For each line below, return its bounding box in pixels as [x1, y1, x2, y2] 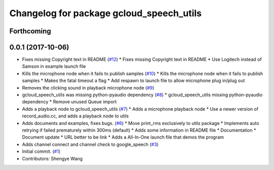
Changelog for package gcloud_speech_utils [9, 8, 202, 19]
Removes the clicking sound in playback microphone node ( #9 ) [22, 84, 155, 91]
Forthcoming [9, 27, 51, 35]
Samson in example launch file [22, 63, 86, 69]
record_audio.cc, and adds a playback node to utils [22, 113, 129, 119]
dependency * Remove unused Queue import [22, 99, 117, 105]
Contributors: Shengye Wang [22, 155, 83, 161]
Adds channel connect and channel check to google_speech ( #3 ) [22, 141, 159, 147]
